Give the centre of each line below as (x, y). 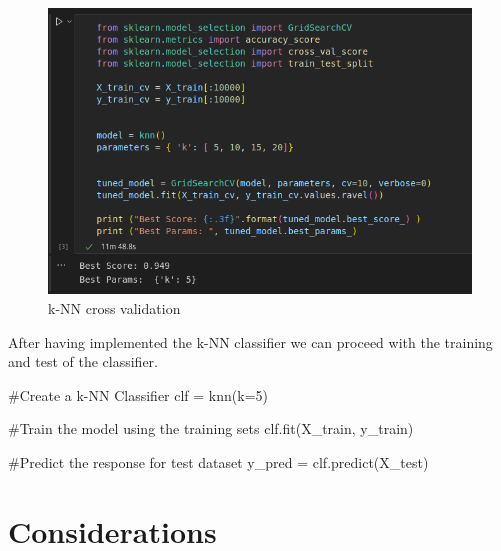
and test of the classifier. (83, 361)
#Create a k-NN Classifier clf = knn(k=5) (138, 394)
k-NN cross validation (114, 308)
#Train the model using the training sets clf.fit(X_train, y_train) (211, 428)
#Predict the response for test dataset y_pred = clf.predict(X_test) (218, 462)
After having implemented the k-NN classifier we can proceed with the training (250, 341)
